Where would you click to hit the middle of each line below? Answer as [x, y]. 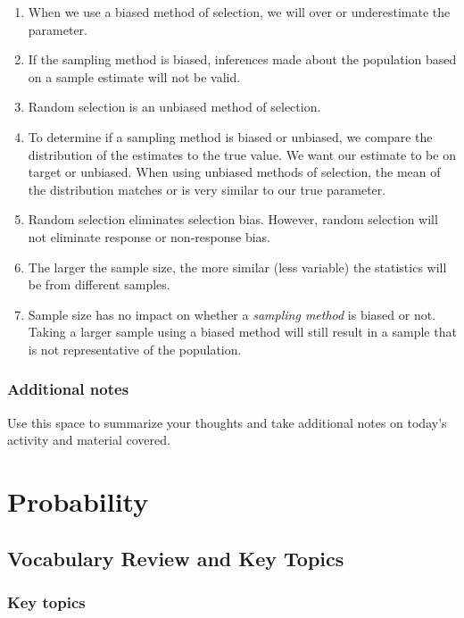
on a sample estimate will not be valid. [134, 76]
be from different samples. [99, 284]
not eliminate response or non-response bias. [149, 236]
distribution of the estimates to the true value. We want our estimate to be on [242, 154]
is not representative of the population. [135, 349]
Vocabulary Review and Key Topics [176, 558]
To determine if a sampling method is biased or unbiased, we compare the [230, 136]
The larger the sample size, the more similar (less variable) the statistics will [237, 267]
